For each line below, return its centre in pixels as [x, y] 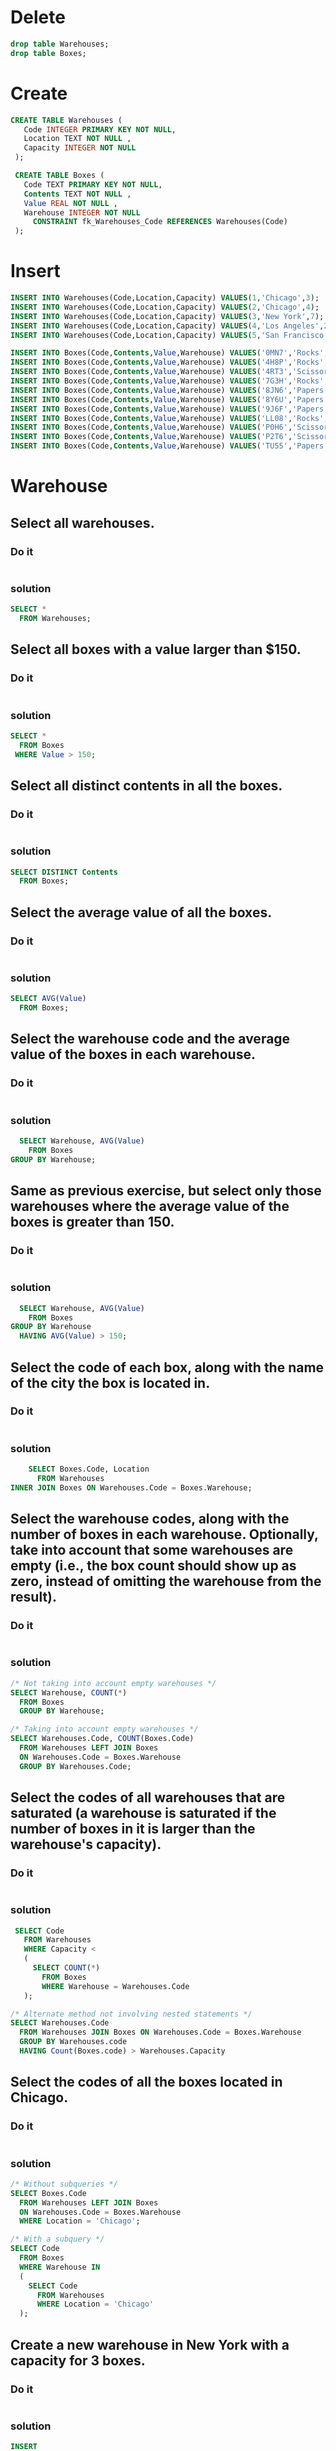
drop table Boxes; [48, 53]
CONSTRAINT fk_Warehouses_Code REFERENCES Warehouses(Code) [160, 222]
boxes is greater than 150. [92, 1222]
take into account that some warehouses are [152, 1550]
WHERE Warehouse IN [60, 2267]
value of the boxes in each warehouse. [133, 1054]
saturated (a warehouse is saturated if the [143, 1813]
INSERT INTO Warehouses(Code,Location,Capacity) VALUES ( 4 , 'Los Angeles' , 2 [169, 326]
